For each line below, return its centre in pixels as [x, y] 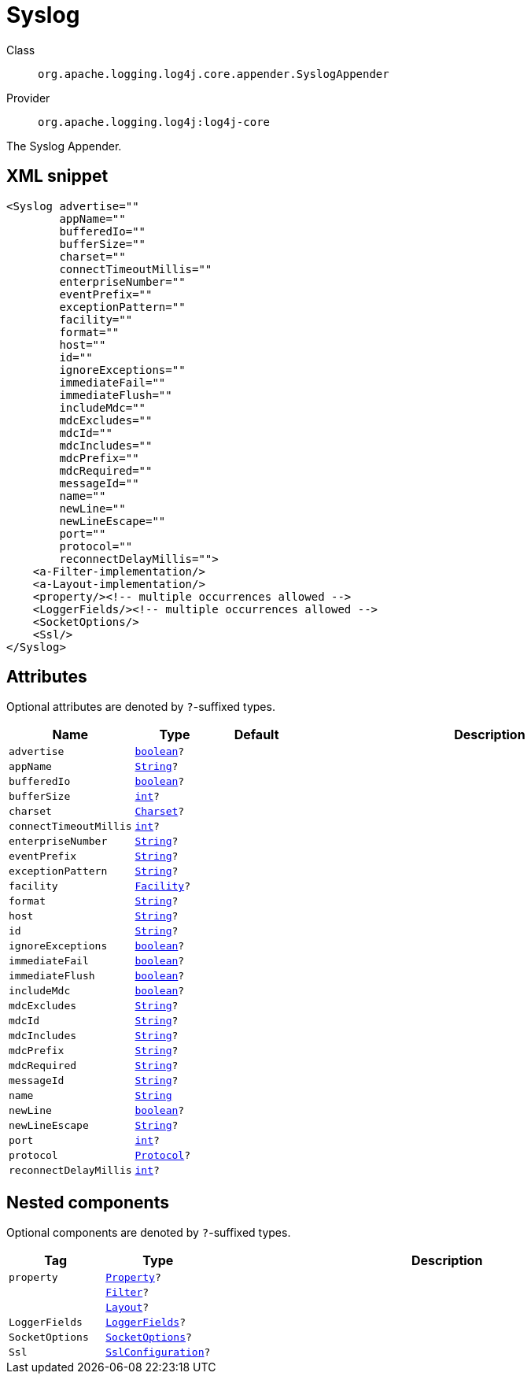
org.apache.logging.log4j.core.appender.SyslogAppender [214, 74]
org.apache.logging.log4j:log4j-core [154, 122]
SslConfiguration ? [158, 1352]
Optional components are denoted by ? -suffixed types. [149, 1233]
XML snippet [57, 176]
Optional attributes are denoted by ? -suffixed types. [141, 707]
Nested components [88, 1202]
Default [256, 735]
